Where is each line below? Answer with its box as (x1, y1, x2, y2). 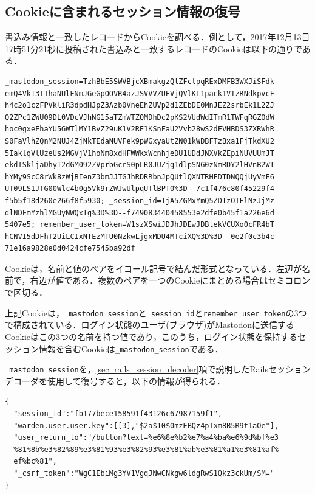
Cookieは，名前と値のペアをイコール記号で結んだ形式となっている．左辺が (5, 262, 302, 274)
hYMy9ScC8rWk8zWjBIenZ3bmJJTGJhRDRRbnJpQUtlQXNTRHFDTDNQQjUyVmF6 (5, 172, 274, 181)
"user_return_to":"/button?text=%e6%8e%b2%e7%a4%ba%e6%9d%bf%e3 (13, 433, 279, 442)
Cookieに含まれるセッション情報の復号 (5, 2, 240, 21)
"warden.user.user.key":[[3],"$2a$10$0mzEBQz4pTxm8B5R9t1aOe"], (13, 421, 279, 430)
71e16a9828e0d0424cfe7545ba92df (5, 244, 135, 253)
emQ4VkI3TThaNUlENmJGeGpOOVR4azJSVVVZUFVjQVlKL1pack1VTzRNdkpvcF (5, 89, 274, 98)
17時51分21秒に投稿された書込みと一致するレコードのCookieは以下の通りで (5, 42, 302, 55)
